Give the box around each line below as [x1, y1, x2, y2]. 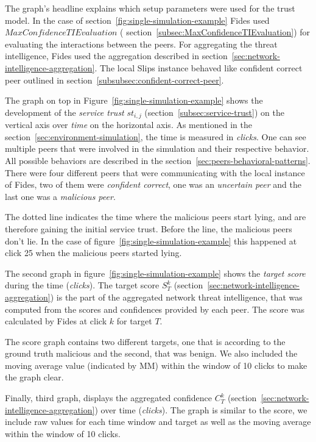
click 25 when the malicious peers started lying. [5, 246, 182, 259]
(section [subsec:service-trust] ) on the [144, 105, 284, 118]
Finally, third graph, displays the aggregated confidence [5, 391, 212, 404]
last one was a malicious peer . [5, 190, 116, 202]
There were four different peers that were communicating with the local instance [5, 166, 305, 179]
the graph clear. [5, 371, 64, 383]
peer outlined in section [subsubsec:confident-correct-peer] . [5, 73, 224, 86]
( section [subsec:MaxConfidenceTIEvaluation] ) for [120, 26, 311, 38]
